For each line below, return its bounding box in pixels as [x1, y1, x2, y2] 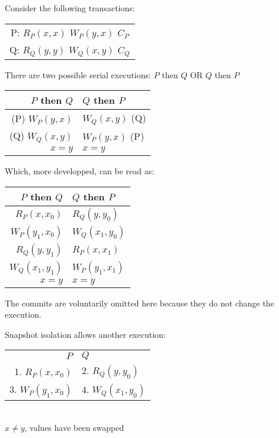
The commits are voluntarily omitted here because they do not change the [5, 296, 274, 309]
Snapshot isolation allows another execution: [5, 328, 166, 340]
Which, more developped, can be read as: [5, 165, 155, 177]
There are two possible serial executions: [5, 68, 151, 81]
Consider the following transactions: [5, 2, 135, 14]
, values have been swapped [24, 421, 124, 433]
